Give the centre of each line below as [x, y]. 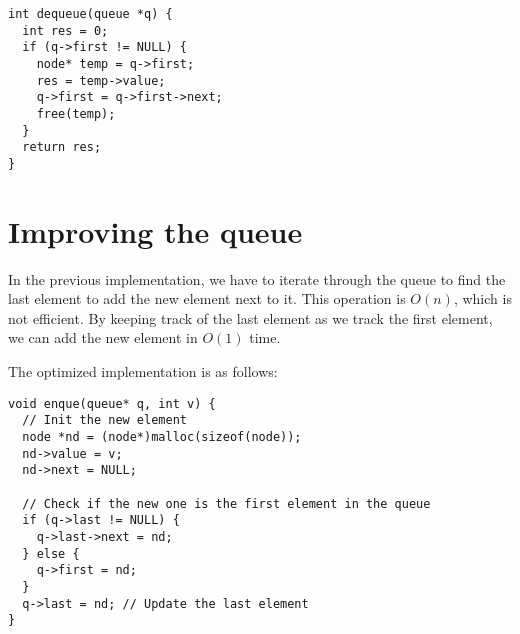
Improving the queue [155, 230]
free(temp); [76, 113]
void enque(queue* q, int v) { [112, 403]
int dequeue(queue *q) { [90, 14]
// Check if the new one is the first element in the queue [226, 503]
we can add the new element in [103, 337]
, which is [482, 298]
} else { [51, 553]
